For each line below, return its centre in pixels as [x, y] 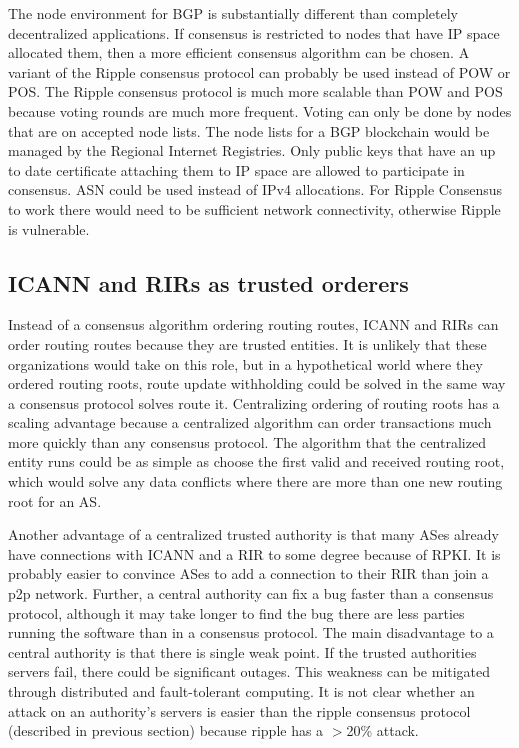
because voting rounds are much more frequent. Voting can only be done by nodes [260, 110]
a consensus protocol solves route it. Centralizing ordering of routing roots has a [254, 402]
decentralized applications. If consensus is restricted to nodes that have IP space [254, 32]
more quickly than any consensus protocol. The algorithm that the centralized [247, 441]
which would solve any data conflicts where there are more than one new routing [255, 481]
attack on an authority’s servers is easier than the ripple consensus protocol [239, 710]
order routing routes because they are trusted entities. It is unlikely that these [247, 343]
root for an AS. [55, 500]
